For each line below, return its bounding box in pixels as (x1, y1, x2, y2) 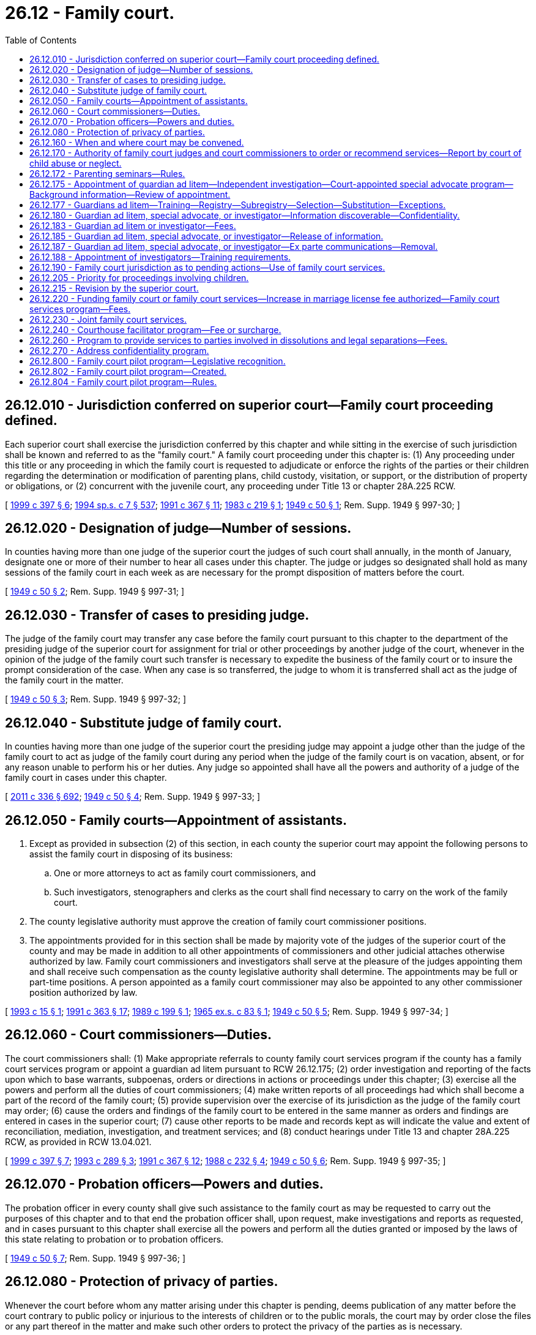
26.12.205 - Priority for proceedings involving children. (29, 272, 249, 283)
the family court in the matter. (5, 675, 124, 686)
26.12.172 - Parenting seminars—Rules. (29, 168, 185, 179)
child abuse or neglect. (29, 157, 122, 168)
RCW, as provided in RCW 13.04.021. (5, 1136, 152, 1147)
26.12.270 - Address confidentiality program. (29, 345, 209, 356)
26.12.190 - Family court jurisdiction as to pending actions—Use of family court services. (29, 261, 385, 273)
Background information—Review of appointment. (29, 189, 231, 200)
